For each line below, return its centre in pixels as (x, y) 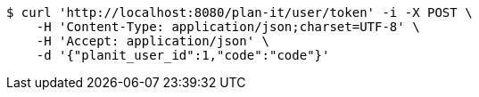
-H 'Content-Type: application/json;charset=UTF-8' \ (228, 27)
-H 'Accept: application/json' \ (153, 41)
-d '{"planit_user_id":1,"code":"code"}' (183, 55)
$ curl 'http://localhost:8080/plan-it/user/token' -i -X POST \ (239, 12)
